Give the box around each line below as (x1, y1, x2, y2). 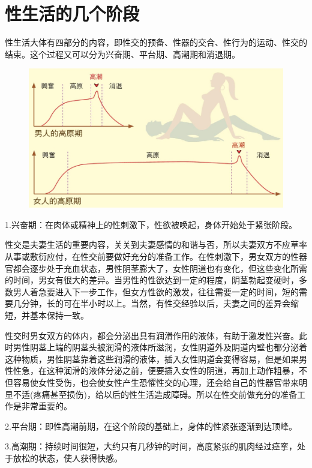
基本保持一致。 (29, 309, 89, 321)
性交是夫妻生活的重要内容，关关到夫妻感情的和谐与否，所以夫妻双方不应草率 (5, 238, 307, 251)
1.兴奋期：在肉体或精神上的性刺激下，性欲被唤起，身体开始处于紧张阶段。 (5, 218, 297, 230)
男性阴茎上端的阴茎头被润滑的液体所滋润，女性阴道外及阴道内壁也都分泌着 (13, 341, 307, 353)
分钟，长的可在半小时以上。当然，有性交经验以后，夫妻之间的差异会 (21, 297, 290, 310)
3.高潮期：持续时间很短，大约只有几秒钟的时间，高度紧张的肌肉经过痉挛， (5, 440, 297, 452)
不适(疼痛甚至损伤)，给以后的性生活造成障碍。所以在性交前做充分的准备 (13, 388, 297, 400)
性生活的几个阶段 (5, 1, 140, 26)
